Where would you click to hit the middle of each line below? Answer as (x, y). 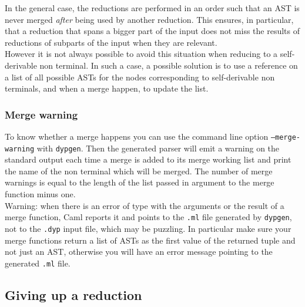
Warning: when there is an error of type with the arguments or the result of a (145, 205)
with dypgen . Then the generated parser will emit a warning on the (158, 148)
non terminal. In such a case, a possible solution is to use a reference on (169, 65)
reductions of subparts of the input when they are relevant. (111, 42)
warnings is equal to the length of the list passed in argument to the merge (140, 182)
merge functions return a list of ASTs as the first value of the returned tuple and (150, 240)
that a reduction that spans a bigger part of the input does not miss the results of (152, 31)
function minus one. (40, 194)
